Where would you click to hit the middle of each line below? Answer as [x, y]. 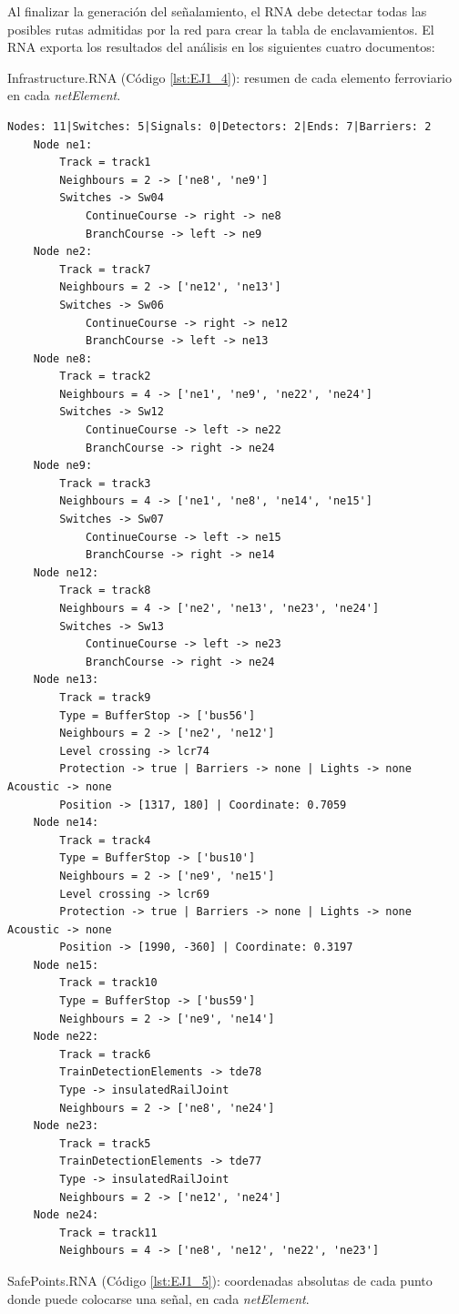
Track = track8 [105, 591]
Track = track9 [105, 697]
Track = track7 [105, 269]
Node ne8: [63, 358]
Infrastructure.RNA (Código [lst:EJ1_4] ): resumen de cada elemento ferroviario [230, 77]
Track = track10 [108, 983]
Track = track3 [105, 483]
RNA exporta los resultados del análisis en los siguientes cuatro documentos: [221, 47]
